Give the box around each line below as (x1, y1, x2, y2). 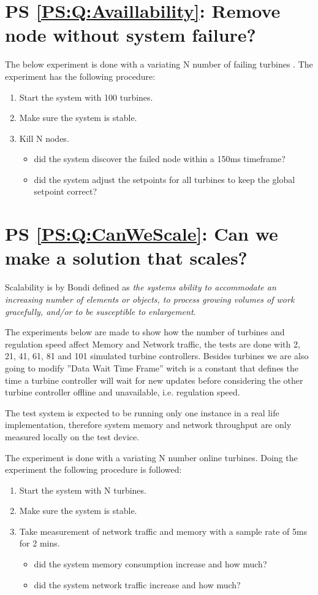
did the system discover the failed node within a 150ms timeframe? (34, 152, 286, 165)
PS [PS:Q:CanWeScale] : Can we (5, 221, 278, 246)
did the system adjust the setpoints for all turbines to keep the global (34, 173, 295, 185)
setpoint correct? (34, 185, 97, 198)
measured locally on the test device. (5, 430, 140, 443)
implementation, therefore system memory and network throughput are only (5, 418, 292, 431)
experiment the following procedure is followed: (5, 463, 182, 476)
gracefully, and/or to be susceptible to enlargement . (5, 305, 196, 317)
